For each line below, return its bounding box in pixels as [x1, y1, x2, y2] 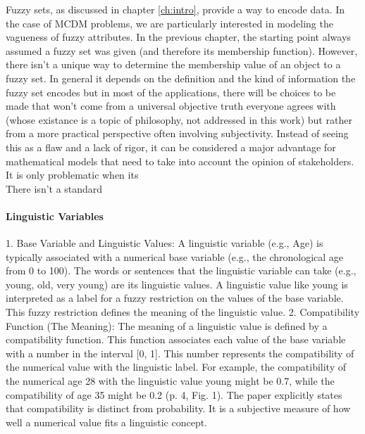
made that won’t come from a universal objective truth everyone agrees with [6, 98, 336, 113]
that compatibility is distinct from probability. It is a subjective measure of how [6, 401, 351, 416]
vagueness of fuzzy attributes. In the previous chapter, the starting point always [6, 30, 351, 44]
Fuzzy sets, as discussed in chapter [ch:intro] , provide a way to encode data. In [6, 2, 345, 16]
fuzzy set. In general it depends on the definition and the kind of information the [6, 70, 356, 85]
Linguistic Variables [6, 208, 104, 223]
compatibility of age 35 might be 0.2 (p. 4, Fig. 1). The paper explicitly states [6, 387, 342, 402]
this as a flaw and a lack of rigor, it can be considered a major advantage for [6, 139, 336, 154]
